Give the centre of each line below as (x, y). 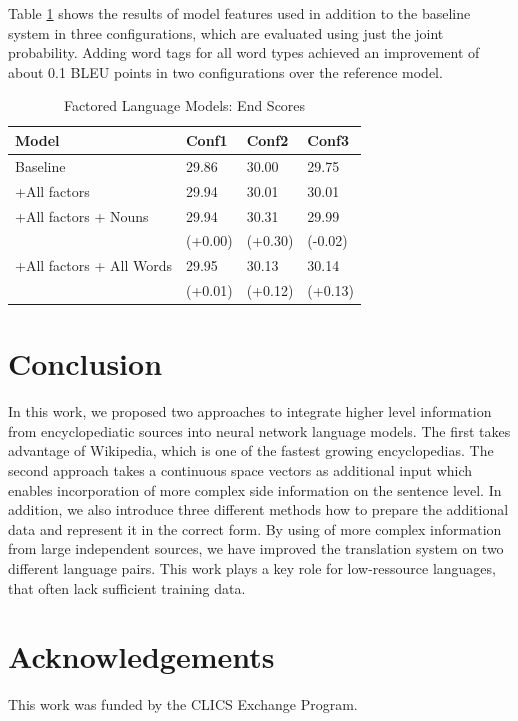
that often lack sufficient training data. (127, 587)
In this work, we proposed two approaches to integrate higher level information (250, 411)
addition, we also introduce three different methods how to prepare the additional (258, 509)
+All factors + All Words (93, 265)
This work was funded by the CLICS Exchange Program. (183, 704)
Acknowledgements (141, 656)
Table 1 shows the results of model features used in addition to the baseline (239, 13)
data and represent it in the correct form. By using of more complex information (255, 528)
